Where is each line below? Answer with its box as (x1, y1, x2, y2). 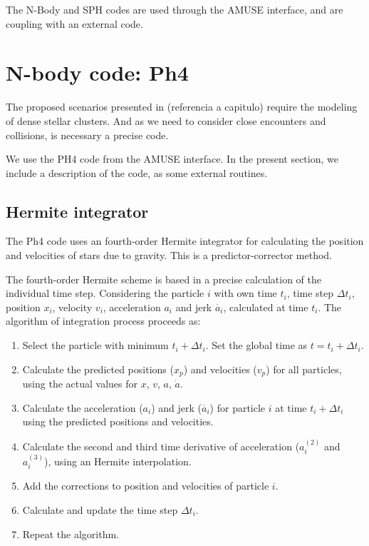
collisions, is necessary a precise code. (6, 127, 169, 142)
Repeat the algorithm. (22, 526, 119, 541)
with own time (214, 285, 277, 300)
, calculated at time (223, 299, 308, 314)
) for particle (209, 400, 266, 415)
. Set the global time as (205, 338, 308, 353)
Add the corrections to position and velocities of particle (22, 478, 269, 493)
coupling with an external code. (6, 16, 143, 31)
